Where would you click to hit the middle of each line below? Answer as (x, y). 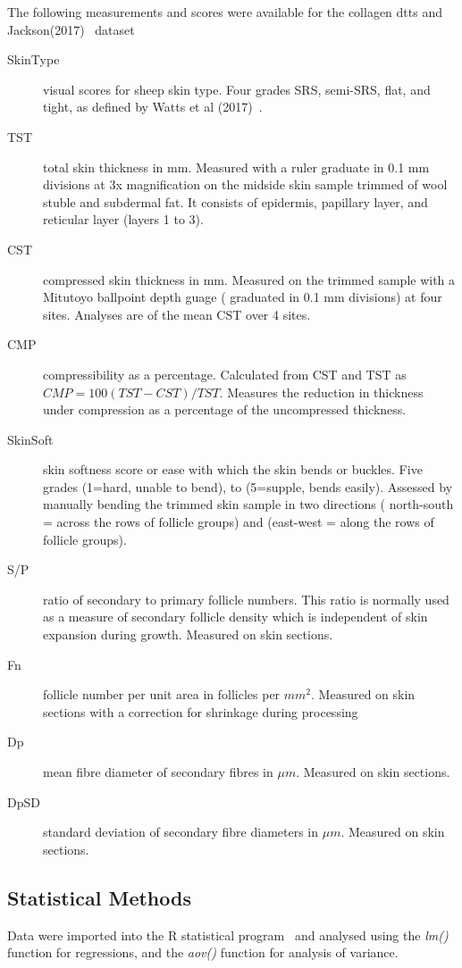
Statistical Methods (99, 897)
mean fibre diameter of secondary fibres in (158, 772)
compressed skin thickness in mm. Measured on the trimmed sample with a (249, 279)
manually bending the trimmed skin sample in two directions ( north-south (248, 504)
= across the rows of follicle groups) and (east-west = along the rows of (239, 522)
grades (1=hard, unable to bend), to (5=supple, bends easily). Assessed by (248, 486)
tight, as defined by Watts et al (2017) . (153, 107)
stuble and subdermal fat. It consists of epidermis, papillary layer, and (235, 201)
